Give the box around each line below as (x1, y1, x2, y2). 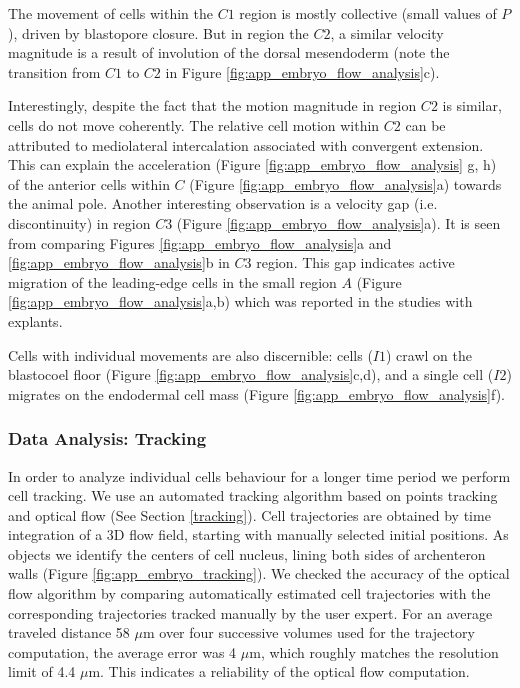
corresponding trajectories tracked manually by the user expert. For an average (8, 602, 493, 623)
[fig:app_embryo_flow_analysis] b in (8, 252, 230, 273)
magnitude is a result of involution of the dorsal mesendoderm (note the (8, 42, 450, 63)
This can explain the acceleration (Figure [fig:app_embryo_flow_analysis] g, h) (8, 154, 497, 175)
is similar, (442, 95, 502, 116)
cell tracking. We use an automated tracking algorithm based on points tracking (8, 485, 498, 506)
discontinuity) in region (8, 212, 151, 233)
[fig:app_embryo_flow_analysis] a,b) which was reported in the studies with (8, 291, 473, 312)
